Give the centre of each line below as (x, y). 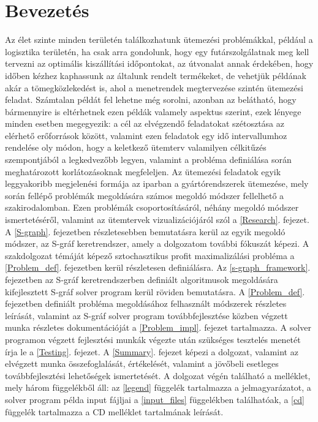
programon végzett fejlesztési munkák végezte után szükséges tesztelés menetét (153, 339)
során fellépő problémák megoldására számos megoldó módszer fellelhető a (145, 195)
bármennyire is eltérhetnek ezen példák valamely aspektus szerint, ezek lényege (153, 111)
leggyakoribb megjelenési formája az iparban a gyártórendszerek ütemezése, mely (157, 183)
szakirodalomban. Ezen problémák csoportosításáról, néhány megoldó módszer (152, 207)
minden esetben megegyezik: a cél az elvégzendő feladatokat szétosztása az (145, 123)
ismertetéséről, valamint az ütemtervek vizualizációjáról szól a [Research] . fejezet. (157, 220)
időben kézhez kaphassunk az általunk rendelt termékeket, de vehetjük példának (156, 75)
